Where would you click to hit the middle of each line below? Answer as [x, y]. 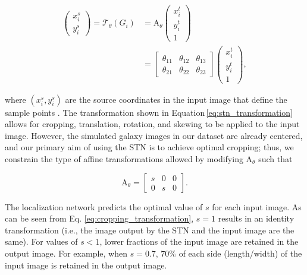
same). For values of [41, 241]
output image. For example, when [66, 253]
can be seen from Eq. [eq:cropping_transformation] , [99, 218]
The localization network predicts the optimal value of [104, 206]
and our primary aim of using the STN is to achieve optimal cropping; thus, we [149, 147]
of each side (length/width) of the [240, 253]
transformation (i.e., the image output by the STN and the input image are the [150, 230]
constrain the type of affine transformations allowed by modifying [124, 159]
